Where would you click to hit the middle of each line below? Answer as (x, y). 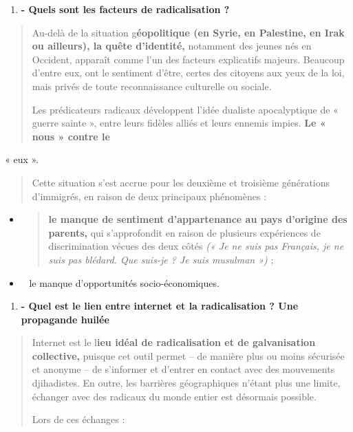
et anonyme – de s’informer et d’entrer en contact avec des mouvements (183, 369)
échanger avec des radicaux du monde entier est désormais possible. (174, 396)
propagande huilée (65, 319)
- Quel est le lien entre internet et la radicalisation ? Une (160, 306)
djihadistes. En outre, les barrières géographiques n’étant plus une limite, (186, 383)
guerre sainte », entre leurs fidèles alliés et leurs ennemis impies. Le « (179, 123)
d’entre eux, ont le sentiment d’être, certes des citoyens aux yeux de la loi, (188, 73)
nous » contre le (71, 136)
